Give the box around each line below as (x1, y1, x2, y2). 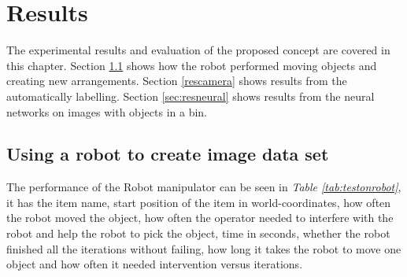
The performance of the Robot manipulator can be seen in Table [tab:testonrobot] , (6, 179, 401, 195)
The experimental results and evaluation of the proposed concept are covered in (6, 42, 390, 58)
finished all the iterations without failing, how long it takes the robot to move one (6, 240, 401, 257)
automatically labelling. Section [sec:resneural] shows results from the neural (6, 87, 375, 104)
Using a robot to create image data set (6, 142, 329, 166)
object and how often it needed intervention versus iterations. (6, 256, 303, 272)
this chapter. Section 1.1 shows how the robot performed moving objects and (6, 57, 377, 73)
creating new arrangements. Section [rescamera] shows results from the (6, 72, 347, 89)
